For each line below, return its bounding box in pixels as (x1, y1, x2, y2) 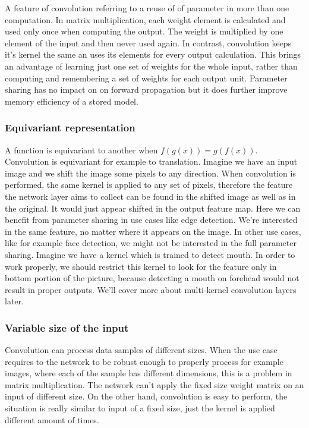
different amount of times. (5, 413, 99, 426)
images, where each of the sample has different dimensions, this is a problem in (5, 367, 292, 379)
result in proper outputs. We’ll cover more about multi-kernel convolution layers (5, 283, 297, 295)
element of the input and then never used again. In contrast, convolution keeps (5, 36, 292, 49)
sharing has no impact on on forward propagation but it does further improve (5, 83, 288, 96)
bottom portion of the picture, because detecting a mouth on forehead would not (5, 272, 299, 284)
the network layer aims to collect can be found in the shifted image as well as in (5, 190, 296, 202)
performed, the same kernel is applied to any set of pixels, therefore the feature (5, 178, 293, 191)
